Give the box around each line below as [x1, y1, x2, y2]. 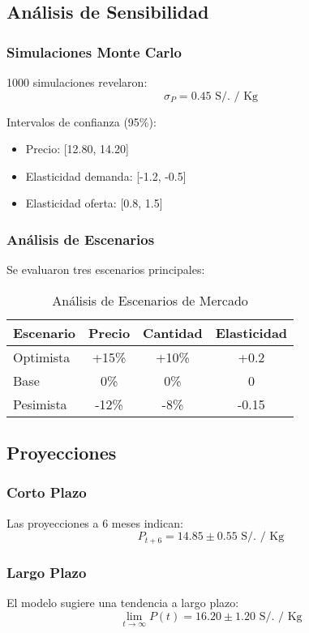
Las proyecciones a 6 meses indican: [6, 514, 183, 531]
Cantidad [143, 323, 203, 342]
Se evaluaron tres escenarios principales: [6, 261, 205, 278]
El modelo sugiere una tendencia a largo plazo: [6, 594, 239, 611]
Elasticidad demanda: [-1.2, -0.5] [25, 167, 187, 184]
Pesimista [13, 394, 67, 413]
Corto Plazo [6, 482, 87, 503]
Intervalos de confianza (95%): [6, 113, 157, 130]
